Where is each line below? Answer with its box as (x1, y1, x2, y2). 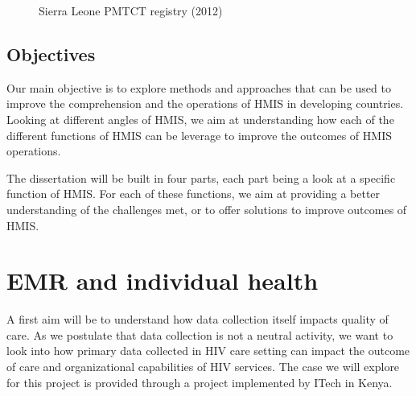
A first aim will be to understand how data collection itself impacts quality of (6, 311, 389, 328)
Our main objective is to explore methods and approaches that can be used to (6, 79, 391, 96)
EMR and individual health (6, 264, 319, 297)
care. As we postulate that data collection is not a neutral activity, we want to (6, 326, 393, 343)
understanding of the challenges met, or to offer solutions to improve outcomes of (6, 200, 407, 217)
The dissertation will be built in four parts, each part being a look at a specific (6, 169, 396, 186)
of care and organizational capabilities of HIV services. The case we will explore (6, 358, 400, 375)
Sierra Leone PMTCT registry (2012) (39, 2, 223, 19)
